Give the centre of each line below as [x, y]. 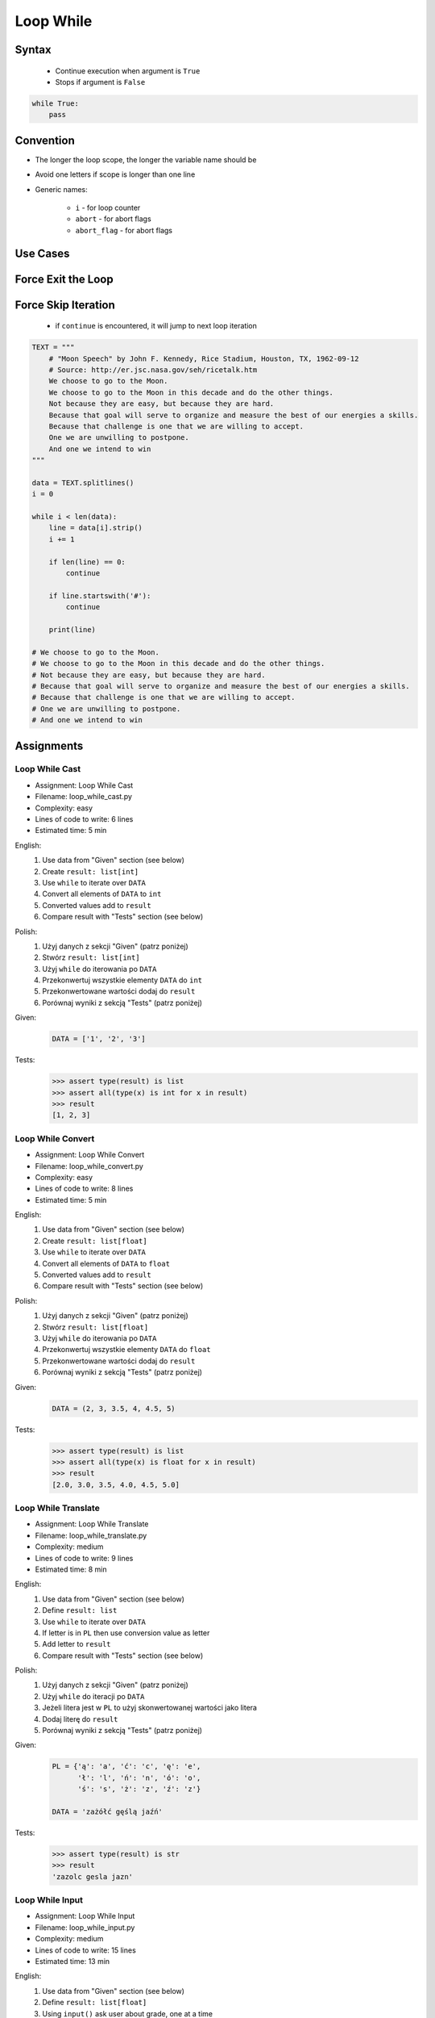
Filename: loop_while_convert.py [89, 1166]
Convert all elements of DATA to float [106, 1263]
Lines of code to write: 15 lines [85, 1950]
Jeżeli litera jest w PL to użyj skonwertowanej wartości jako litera [150, 1708]
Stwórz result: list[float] [95, 1327]
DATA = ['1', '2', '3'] [99, 1039]
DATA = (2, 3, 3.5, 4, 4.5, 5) [114, 1408]
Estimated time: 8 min [71, 1569]
